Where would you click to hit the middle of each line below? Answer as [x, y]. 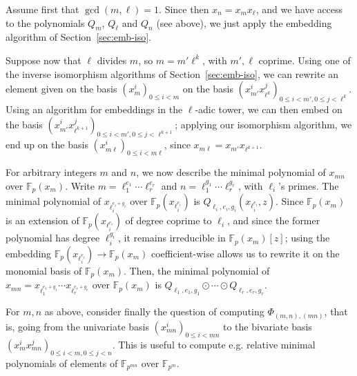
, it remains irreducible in [172, 238]
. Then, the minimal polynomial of [197, 270]
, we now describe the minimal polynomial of [231, 172]
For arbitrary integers [51, 172]
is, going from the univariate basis [77, 326]
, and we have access [299, 9]
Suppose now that [44, 60]
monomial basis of [44, 270]
